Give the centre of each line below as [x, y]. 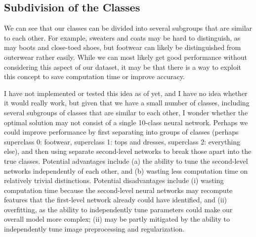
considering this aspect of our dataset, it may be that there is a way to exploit [123, 67]
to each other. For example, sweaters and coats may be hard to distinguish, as [122, 37]
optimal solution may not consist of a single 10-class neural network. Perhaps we [126, 122]
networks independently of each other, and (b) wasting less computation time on [126, 170]
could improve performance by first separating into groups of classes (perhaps [121, 132]
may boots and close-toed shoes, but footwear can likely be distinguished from [123, 47]
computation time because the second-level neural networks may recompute [118, 190]
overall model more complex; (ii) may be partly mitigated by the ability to [117, 219]
